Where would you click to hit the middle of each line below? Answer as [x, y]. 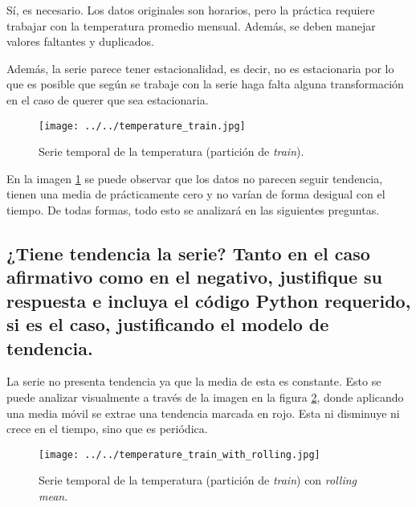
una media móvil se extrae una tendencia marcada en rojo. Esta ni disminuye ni [203, 413]
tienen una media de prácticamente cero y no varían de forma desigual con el [196, 194]
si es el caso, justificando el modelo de [168, 324]
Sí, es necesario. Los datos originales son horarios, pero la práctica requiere [191, 10]
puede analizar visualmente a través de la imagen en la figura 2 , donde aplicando [205, 397]
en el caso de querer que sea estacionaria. [108, 99]
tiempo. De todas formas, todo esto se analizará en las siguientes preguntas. [193, 210]
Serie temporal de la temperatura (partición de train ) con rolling [198, 480]
